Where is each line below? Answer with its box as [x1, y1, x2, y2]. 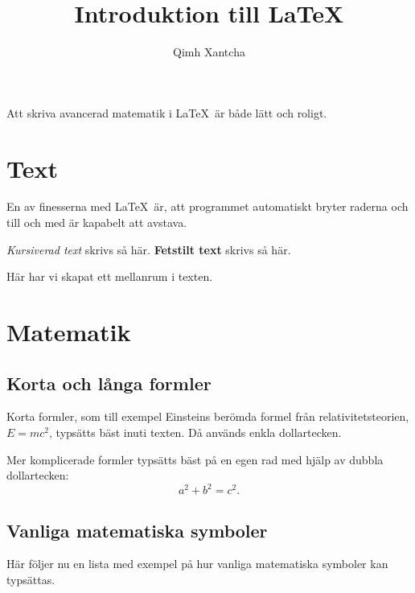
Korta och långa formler [6, 370, 212, 395]
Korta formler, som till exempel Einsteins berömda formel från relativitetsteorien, [6, 408, 409, 425]
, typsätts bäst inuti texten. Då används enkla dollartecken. [49, 423, 342, 440]
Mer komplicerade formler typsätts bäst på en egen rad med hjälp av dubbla [6, 451, 384, 467]
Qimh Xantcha [173, 43, 245, 60]
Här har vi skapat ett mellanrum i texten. [6, 268, 213, 285]
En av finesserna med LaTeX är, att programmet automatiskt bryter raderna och [6, 198, 409, 215]
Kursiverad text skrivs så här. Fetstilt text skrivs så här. [6, 241, 291, 257]
